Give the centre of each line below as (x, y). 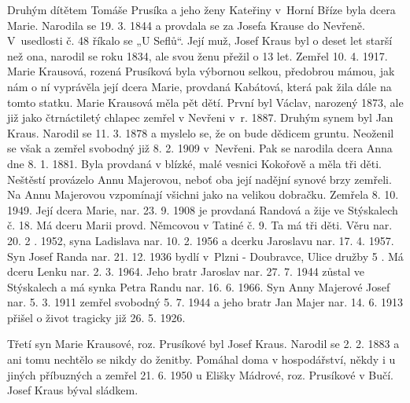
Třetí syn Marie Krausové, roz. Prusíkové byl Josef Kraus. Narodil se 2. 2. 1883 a (203, 344)
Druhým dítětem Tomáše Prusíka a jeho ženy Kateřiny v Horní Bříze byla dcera (201, 9)
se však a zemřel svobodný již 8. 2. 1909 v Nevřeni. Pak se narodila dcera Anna (200, 148)
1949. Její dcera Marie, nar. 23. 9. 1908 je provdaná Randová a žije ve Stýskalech (203, 209)
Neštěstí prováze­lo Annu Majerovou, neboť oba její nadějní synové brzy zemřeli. (199, 179)
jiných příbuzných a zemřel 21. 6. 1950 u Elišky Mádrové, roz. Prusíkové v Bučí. (200, 374)
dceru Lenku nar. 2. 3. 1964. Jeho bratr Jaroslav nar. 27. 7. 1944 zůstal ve (186, 271)
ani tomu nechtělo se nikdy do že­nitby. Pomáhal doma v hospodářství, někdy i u (201, 359)
